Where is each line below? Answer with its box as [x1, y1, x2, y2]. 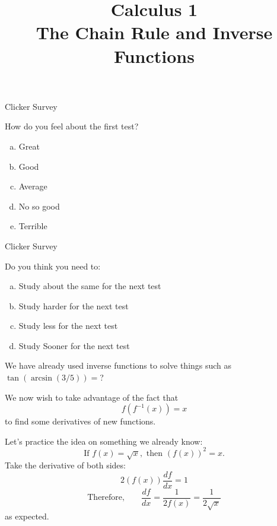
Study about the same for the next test [18, 280, 161, 292]
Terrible [18, 220, 47, 232]
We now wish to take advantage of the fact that [5, 391, 179, 403]
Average [18, 180, 47, 192]
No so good [18, 199, 60, 212]
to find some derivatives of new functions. [5, 415, 156, 427]
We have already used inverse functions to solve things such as [5, 359, 232, 372]
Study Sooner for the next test [18, 339, 130, 351]
